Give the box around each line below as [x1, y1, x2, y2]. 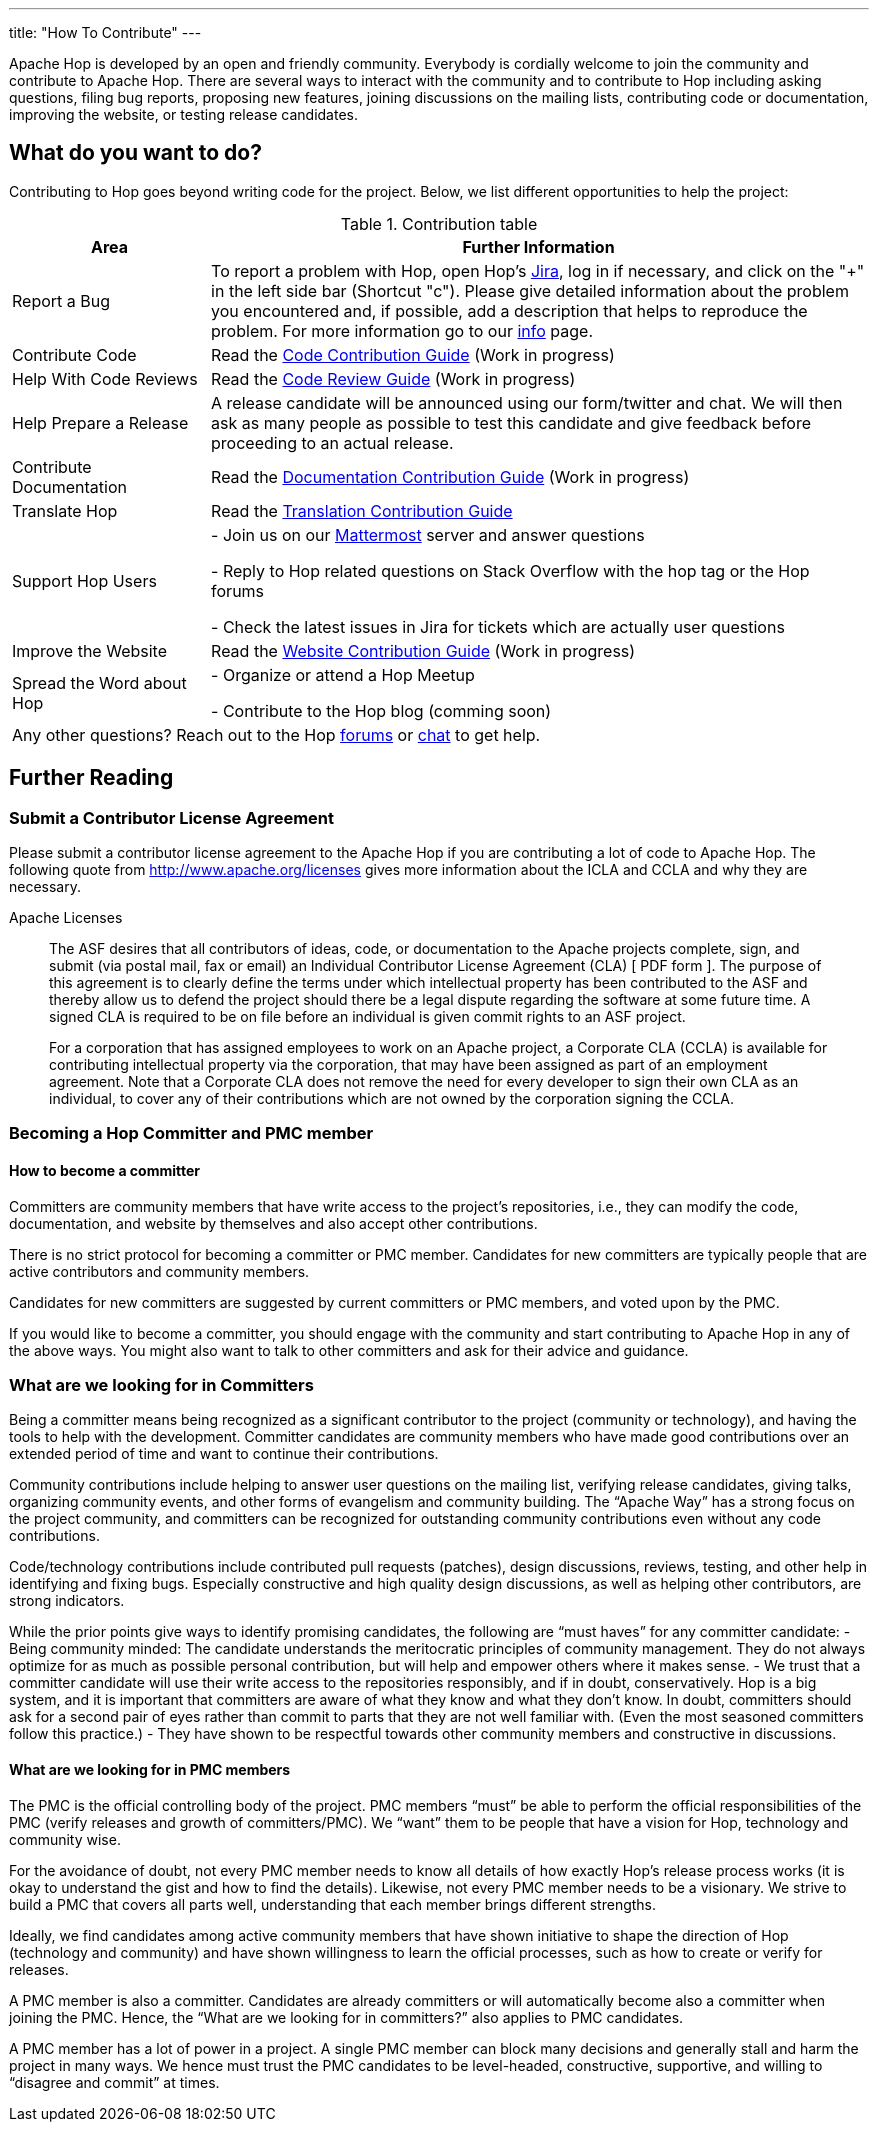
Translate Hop [12, 500, 118, 521]
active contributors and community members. [9, 1262, 310, 1280]
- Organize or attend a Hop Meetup [211, 664, 475, 685]
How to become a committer [9, 1162, 201, 1180]
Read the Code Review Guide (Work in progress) [211, 368, 576, 389]
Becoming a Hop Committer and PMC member [9, 1123, 374, 1144]
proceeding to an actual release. [211, 432, 454, 453]
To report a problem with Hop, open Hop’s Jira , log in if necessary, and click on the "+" [211, 260, 865, 281]
